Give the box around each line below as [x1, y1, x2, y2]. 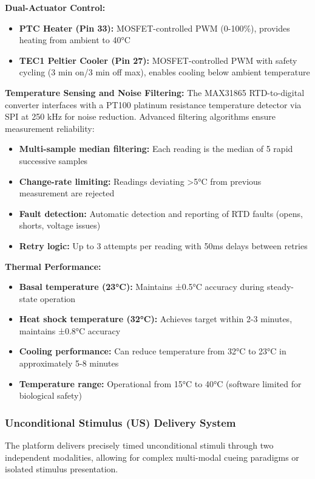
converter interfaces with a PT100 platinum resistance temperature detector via [5, 98, 302, 111]
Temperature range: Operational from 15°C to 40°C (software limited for [19, 377, 302, 390]
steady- [266, 280, 294, 293]
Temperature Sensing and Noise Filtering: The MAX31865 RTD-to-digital [5, 86, 305, 98]
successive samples [19, 154, 88, 167]
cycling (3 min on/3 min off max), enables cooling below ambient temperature [19, 66, 310, 78]
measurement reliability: [5, 122, 95, 134]
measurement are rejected [19, 187, 115, 199]
